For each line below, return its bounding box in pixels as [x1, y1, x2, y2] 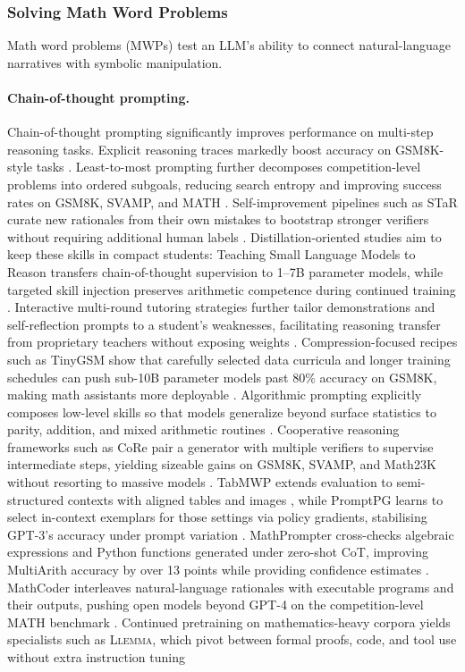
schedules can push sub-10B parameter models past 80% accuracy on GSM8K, [7, 367, 437, 386]
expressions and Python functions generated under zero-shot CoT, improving [7, 542, 428, 561]
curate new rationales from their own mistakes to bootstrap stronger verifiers [7, 210, 429, 229]
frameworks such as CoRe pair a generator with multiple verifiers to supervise [7, 437, 434, 456]
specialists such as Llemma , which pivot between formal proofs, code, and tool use [7, 630, 457, 649]
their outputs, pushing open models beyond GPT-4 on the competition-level [7, 595, 424, 614]
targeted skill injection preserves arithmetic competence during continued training [7, 280, 456, 298]
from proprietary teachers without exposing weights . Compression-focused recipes [7, 332, 458, 351]
